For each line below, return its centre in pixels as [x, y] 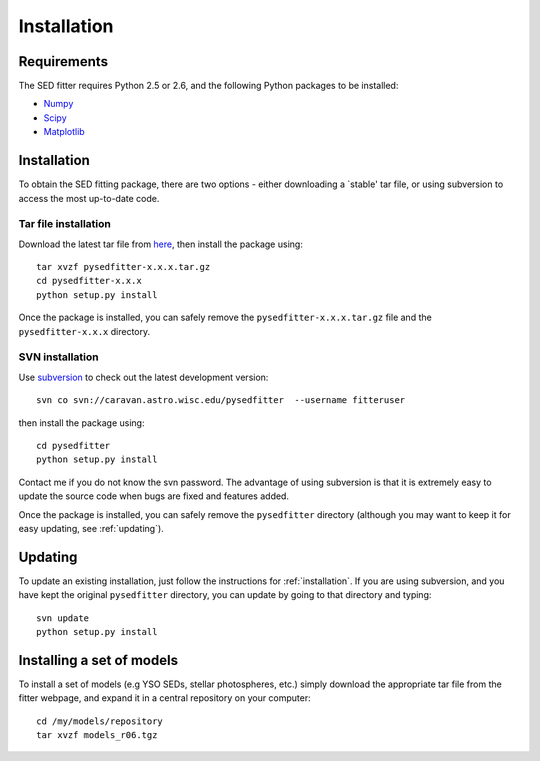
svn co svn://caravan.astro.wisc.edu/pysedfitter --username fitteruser [221, 400]
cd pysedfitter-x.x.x [89, 281]
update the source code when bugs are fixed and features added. [154, 496]
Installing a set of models [98, 660]
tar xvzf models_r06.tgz [97, 735]
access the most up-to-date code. [89, 198]
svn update [63, 618]
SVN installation [58, 357]
